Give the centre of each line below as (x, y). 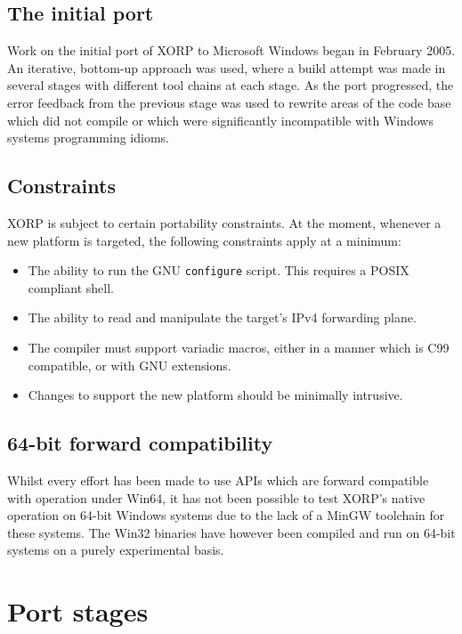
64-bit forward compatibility (140, 443)
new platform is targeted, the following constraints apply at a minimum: (204, 240)
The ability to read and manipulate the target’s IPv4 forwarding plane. (222, 317)
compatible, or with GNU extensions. (130, 365)
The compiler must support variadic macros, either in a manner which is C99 (239, 347)
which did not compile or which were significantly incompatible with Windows (220, 120)
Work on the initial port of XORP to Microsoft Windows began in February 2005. (231, 50)
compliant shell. (71, 287)
